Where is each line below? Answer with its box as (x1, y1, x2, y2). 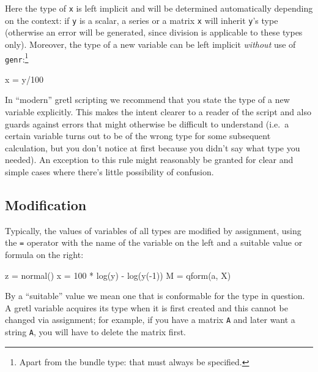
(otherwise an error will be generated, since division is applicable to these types (5, 26, 303, 39)
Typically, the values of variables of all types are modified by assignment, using (5, 224, 301, 237)
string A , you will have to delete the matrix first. (5, 325, 186, 338)
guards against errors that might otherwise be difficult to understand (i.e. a (5, 117, 289, 130)
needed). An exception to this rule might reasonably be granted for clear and (5, 153, 294, 166)
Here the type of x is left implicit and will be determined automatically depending (5, 2, 313, 14)
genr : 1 (5, 50, 29, 65)
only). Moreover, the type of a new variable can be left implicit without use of (5, 37, 296, 50)
